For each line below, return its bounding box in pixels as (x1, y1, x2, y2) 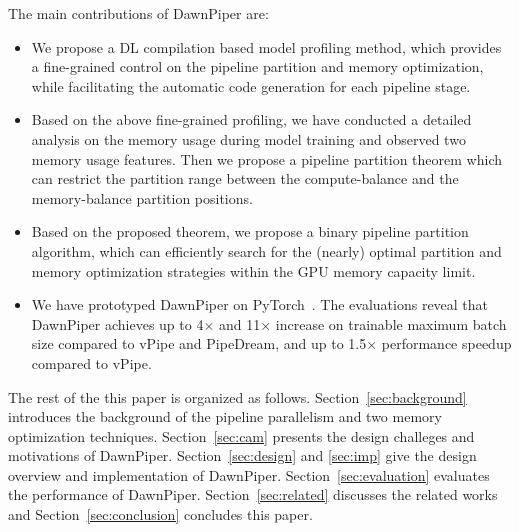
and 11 (218, 313, 261, 334)
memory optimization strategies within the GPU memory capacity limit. (31, 260, 476, 281)
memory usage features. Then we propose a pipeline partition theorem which (31, 148, 502, 169)
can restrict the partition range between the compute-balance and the (31, 168, 459, 189)
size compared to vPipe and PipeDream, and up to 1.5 (31, 333, 367, 354)
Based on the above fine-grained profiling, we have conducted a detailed (31, 109, 472, 130)
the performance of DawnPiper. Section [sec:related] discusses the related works (8, 484, 498, 505)
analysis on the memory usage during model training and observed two (31, 128, 466, 149)
